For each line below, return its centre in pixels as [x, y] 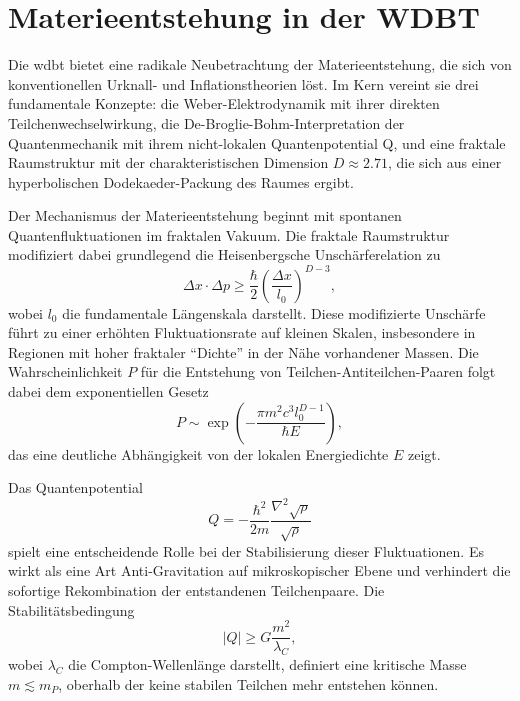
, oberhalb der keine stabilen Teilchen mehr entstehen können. [248, 683]
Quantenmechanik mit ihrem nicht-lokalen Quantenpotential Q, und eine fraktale [257, 142]
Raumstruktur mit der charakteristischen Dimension [168, 162]
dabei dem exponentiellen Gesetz [108, 390]
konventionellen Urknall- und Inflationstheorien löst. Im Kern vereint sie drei [243, 83]
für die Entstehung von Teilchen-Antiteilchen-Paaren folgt [318, 371]
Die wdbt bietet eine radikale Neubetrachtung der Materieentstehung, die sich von [260, 64]
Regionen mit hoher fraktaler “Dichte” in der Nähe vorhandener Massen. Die [243, 351]
